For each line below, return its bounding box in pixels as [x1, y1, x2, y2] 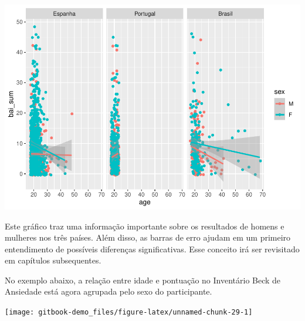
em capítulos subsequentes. [5, 254, 101, 266]
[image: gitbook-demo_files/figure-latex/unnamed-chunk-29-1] [5, 308, 253, 317]
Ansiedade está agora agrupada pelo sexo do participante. [5, 285, 212, 298]
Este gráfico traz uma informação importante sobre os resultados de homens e [5, 219, 284, 232]
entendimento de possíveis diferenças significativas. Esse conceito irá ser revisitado [5, 242, 300, 255]
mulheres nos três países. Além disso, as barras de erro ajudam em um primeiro [5, 231, 291, 244]
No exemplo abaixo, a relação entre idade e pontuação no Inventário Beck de [5, 273, 281, 286]
